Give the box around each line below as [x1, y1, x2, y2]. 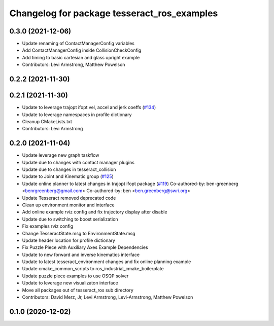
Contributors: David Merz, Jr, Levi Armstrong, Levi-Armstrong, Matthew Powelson [22, 294, 193, 300]
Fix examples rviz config [22, 223, 74, 229]
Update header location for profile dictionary [22, 237, 115, 243]
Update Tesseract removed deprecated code [22, 195, 116, 201]
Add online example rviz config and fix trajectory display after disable [22, 209, 167, 215]
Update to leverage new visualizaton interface [22, 280, 119, 286]
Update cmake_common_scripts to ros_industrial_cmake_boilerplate [22, 266, 164, 272]
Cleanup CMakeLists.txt [22, 118, 72, 124]
